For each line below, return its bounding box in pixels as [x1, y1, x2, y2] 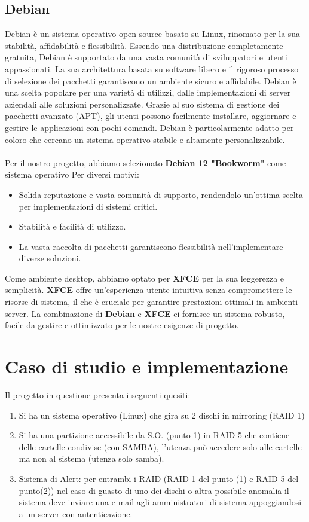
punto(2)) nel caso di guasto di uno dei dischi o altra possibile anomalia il [19, 484, 289, 496]
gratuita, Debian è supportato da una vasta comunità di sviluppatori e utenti [5, 51, 287, 63]
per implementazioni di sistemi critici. [19, 200, 158, 212]
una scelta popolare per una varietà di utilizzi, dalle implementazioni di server [5, 86, 291, 99]
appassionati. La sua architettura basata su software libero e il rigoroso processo [5, 62, 299, 75]
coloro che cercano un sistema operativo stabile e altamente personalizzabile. [5, 133, 285, 145]
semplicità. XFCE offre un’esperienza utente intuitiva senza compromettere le [5, 283, 292, 296]
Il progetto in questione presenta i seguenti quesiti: [5, 388, 191, 401]
